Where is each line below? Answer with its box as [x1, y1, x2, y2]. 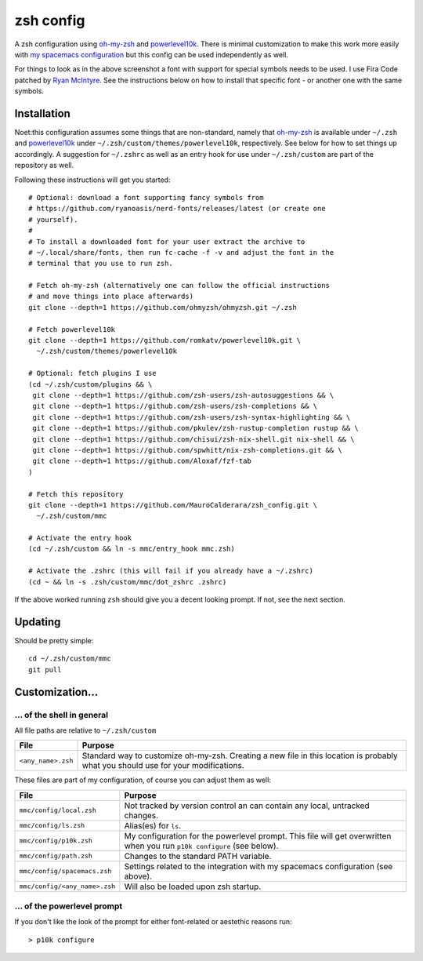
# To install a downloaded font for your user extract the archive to [28, 237, 305, 246]
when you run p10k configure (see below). [124, 840, 279, 851]
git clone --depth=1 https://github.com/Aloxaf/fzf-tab [32, 457, 252, 466]
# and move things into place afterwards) [28, 292, 194, 301]
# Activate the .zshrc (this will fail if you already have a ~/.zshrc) [28, 566, 313, 576]
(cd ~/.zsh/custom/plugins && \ [28, 380, 153, 388]
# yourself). [28, 215, 78, 224]
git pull [28, 665, 62, 674]
